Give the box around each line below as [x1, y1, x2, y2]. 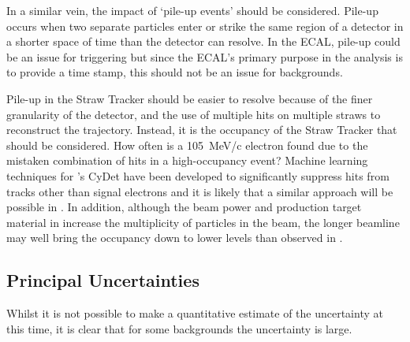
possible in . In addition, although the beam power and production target [6, 199, 362, 215]
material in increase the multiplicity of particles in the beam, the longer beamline [6, 214, 400, 230]
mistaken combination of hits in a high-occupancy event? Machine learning [6, 152, 368, 169]
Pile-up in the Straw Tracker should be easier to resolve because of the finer [6, 90, 373, 106]
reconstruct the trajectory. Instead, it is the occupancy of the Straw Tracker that [6, 121, 397, 138]
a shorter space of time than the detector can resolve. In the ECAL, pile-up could [6, 33, 401, 50]
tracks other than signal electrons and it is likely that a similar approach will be [6, 183, 393, 199]
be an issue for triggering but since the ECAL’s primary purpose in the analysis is [6, 48, 403, 65]
